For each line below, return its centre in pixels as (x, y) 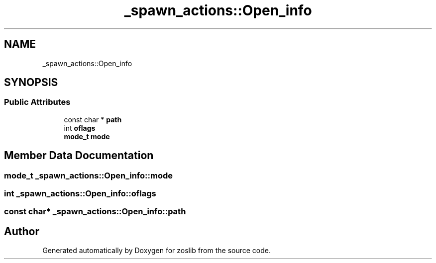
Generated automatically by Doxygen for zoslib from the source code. (157, 251)
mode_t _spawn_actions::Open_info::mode (88, 175)
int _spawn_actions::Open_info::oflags (80, 194)
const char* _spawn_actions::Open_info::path (95, 212)
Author (22, 231)
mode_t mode (87, 136)
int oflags (80, 128)
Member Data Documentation (79, 156)
